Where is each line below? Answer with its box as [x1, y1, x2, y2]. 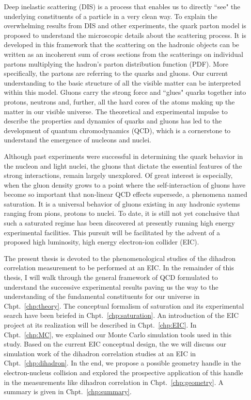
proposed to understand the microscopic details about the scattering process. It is [4, 30, 247, 40]
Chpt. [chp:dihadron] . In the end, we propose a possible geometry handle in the [4, 358, 241, 368]
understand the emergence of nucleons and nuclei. [4, 135, 151, 145]
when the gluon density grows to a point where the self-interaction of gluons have [4, 179, 246, 190]
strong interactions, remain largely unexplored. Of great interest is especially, [4, 170, 233, 180]
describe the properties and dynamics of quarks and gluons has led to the [4, 116, 222, 126]
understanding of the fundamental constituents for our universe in [4, 291, 200, 301]
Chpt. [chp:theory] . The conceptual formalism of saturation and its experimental [4, 300, 244, 311]
